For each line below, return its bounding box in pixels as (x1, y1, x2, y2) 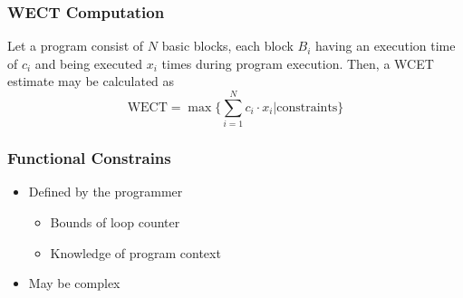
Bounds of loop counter (50, 212, 180, 231)
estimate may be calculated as (7, 72, 175, 91)
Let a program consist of (7, 36, 144, 55)
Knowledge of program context (50, 243, 221, 262)
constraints (276, 101, 338, 114)
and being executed (34, 53, 143, 72)
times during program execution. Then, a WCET (161, 53, 434, 72)
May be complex (28, 274, 121, 293)
